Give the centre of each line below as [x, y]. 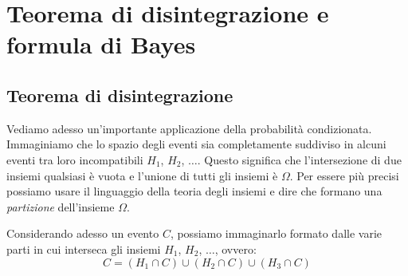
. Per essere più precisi [344, 175]
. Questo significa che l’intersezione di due [299, 159]
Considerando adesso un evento [83, 233]
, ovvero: [235, 248]
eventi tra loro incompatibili [75, 159]
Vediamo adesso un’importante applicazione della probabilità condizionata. [189, 128]
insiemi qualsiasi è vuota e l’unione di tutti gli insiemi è [142, 175]
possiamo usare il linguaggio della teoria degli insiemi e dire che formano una [194, 191]
